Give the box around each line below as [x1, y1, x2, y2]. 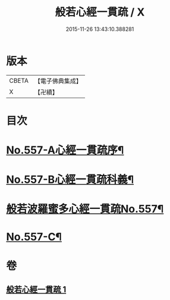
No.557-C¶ [6, 230, 62, 243]
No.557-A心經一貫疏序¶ [6, 143, 124, 157]
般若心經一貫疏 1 [6, 285, 67, 295]
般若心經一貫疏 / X [55, 5, 145, 19]
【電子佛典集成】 [34, 77, 82, 85]
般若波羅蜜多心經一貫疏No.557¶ [6, 202, 164, 216]
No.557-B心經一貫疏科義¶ [6, 173, 134, 186]
